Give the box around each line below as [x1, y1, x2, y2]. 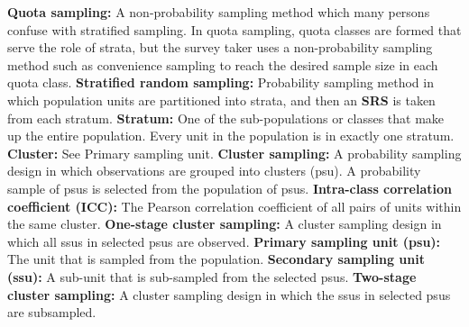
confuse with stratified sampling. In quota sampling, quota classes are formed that [7, 20, 462, 39]
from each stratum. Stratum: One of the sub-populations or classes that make [7, 108, 445, 127]
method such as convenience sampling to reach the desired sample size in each [7, 55, 438, 74]
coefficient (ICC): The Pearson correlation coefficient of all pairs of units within [7, 196, 462, 215]
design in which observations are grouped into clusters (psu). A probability [7, 161, 421, 180]
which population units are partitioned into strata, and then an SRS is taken [7, 90, 436, 109]
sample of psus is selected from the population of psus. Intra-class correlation [7, 178, 452, 197]
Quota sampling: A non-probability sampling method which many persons [7, 3, 430, 21]
